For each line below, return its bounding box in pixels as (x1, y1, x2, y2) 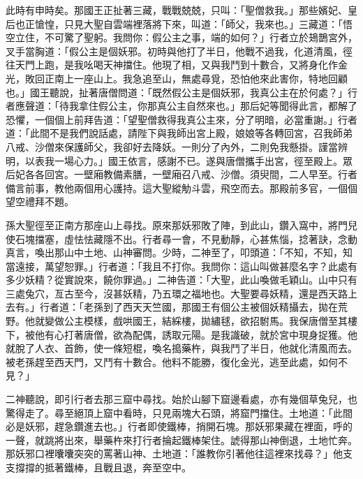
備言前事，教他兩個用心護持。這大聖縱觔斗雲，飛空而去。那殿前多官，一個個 (6, 180, 357, 195)
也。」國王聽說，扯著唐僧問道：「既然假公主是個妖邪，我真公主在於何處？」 (6, 84, 348, 99)
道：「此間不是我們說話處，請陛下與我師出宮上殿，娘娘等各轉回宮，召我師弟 (6, 126, 353, 140)
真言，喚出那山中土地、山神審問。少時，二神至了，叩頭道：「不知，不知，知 (6, 245, 353, 260)
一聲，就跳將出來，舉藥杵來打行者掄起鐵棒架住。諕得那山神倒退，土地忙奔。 (6, 432, 357, 447)
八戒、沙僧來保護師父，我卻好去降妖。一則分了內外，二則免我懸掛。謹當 (6, 139, 338, 154)
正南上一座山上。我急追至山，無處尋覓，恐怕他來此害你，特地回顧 (44, 71, 348, 85)
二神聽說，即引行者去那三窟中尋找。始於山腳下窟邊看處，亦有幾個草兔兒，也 (6, 392, 357, 406)
